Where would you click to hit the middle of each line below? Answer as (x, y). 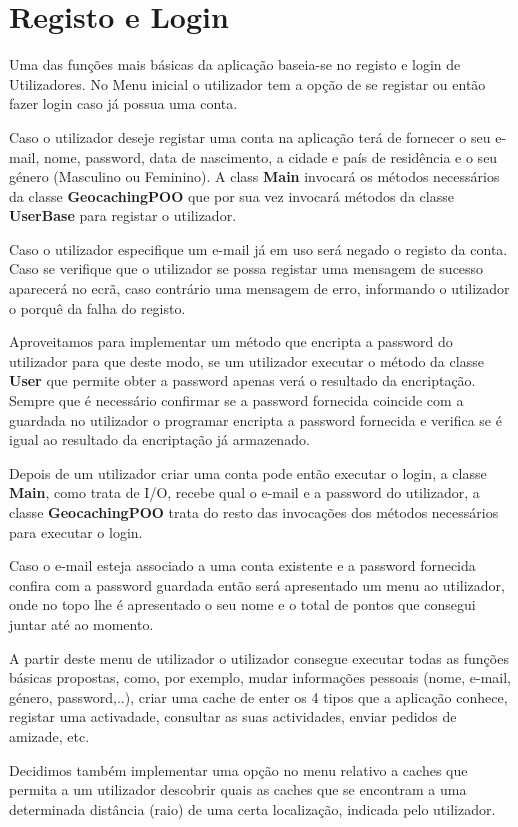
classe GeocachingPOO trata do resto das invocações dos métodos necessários (254, 512)
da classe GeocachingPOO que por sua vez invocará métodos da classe (231, 195)
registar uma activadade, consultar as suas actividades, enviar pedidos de (233, 716)
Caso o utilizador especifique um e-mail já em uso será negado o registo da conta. (258, 248)
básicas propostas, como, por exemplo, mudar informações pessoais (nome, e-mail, (260, 677)
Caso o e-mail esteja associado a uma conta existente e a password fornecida (242, 565)
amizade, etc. (49, 735)
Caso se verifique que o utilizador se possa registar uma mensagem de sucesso (246, 268)
